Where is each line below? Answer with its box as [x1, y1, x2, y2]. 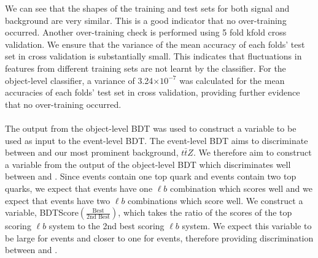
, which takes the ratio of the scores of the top [118, 206, 292, 219]
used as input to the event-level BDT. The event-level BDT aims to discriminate [5, 134, 308, 146]
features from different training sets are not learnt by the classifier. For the [5, 61, 286, 74]
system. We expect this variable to [182, 219, 312, 232]
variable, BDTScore [5, 206, 79, 219]
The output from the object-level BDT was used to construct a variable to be [5, 121, 297, 134]
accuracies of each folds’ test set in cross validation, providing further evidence [5, 86, 300, 99]
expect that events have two [5, 194, 111, 207]
